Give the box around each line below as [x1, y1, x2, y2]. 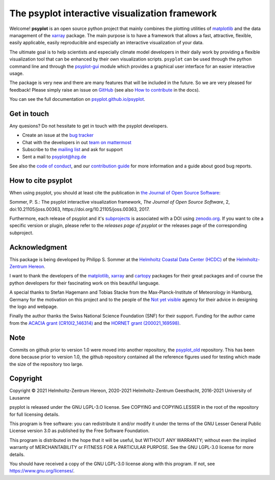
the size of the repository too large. [9, 361, 84, 367]
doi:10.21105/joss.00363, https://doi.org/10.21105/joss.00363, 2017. [9, 206, 150, 212]
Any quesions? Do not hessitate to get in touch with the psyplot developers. [9, 123, 168, 129]
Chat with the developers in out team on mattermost [22, 139, 132, 145]
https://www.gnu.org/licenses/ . [9, 468, 75, 474]
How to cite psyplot [9, 176, 72, 185]
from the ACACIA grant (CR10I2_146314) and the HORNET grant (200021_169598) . [9, 320, 181, 326]
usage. [9, 70, 24, 76]
